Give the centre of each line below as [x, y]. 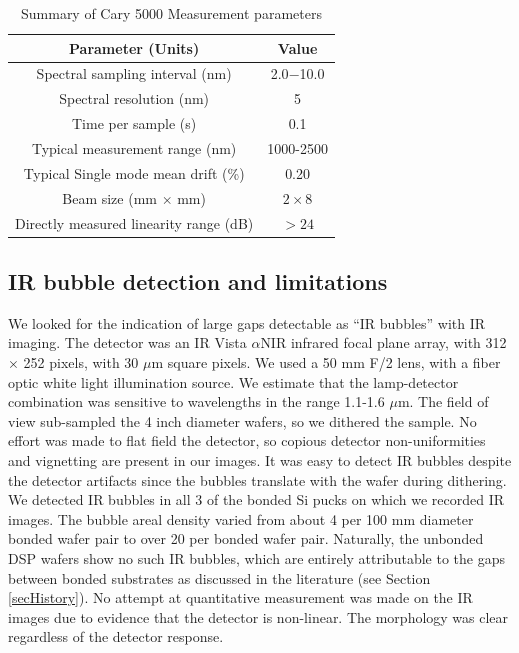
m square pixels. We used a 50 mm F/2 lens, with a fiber [326, 361]
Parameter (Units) [134, 47]
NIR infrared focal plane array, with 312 [383, 342]
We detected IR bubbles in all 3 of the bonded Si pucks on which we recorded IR [256, 499]
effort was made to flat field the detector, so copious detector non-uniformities [247, 440]
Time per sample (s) [134, 123]
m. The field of [443, 401]
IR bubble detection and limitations [198, 280]
